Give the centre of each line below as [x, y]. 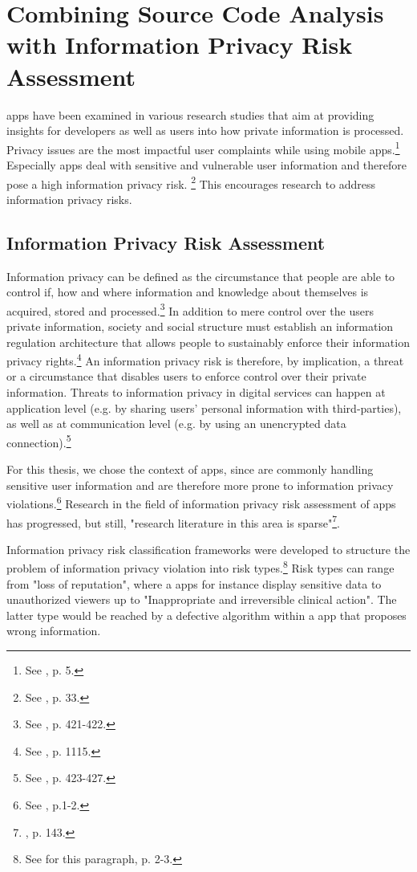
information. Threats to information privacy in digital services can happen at [196, 392]
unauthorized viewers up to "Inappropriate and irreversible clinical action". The [202, 599]
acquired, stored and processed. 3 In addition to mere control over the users [190, 309]
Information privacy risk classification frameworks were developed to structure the [208, 549]
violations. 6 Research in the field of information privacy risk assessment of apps [201, 502]
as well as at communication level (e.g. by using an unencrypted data [176, 424]
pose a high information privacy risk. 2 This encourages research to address [191, 182]
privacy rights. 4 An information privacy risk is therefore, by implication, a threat [205, 359]
